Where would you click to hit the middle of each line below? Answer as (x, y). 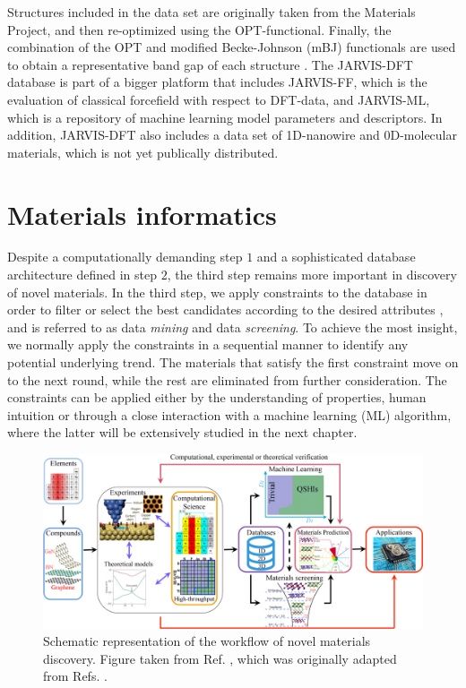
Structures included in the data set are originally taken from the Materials (211, 12)
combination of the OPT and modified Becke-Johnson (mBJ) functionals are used (232, 47)
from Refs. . (75, 676)
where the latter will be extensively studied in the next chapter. (182, 432)
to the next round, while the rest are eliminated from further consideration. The (227, 379)
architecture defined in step (82, 275)
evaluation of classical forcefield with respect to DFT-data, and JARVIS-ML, (219, 99)
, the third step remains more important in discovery (312, 275)
